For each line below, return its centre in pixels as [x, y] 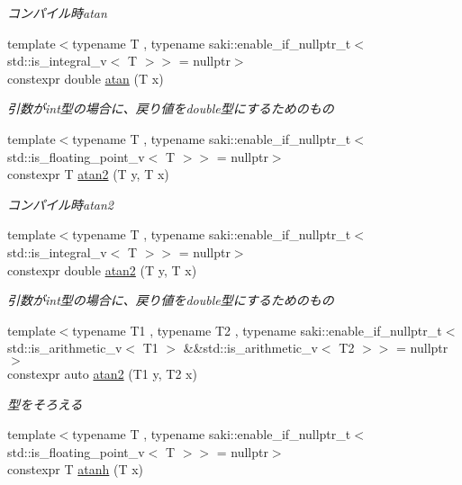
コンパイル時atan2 [60, 204]
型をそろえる [45, 404]
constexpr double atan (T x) [86, 78]
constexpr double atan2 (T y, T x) [102, 269]
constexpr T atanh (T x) [76, 469]
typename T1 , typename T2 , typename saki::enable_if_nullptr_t [257, 330]
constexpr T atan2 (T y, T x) [88, 174]
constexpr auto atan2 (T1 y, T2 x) [102, 373]
